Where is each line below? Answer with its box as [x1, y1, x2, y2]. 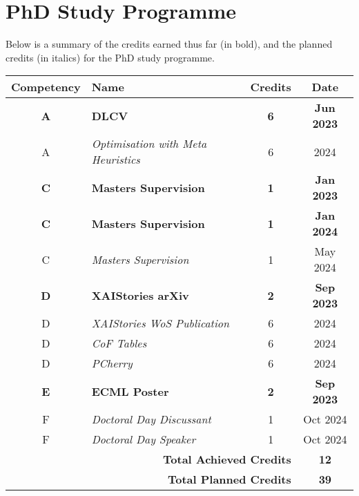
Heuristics [91, 151, 140, 168]
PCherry [91, 355, 133, 372]
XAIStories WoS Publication [91, 315, 229, 332]
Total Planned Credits [167, 471, 291, 488]
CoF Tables [91, 335, 147, 352]
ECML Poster [91, 383, 169, 399]
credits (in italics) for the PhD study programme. [6, 50, 215, 64]
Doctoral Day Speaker [91, 431, 196, 448]
